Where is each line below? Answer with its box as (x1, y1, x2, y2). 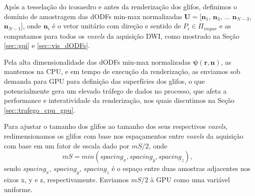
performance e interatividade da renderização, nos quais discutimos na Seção (4, 95, 235, 105)
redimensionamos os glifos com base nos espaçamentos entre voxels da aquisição (4, 130, 243, 141)
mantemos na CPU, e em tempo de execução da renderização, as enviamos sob (4, 66, 241, 76)
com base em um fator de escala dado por (4, 140, 130, 150)
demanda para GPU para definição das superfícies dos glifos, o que (4, 76, 205, 86)
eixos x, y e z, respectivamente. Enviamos (4, 174, 129, 184)
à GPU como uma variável (150, 174, 230, 184)
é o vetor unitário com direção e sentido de (52, 21, 181, 31)
